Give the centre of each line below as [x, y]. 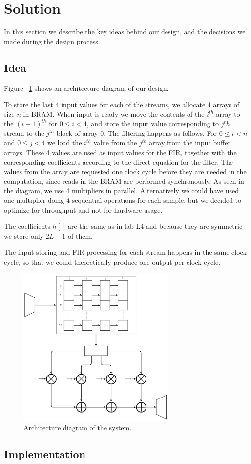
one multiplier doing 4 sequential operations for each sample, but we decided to [123, 200]
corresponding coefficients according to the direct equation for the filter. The [118, 162]
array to [228, 114]
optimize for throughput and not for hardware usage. [83, 210]
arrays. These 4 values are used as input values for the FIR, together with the [120, 152]
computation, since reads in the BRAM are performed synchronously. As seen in [124, 181]
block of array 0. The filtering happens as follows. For [137, 133]
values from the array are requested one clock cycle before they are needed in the [125, 171]
